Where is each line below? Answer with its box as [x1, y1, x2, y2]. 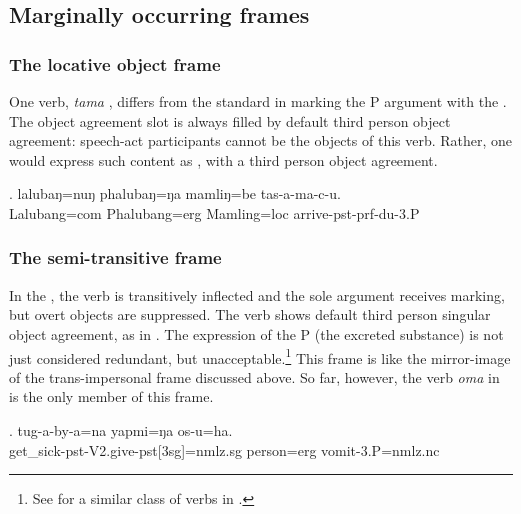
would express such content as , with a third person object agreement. [9, 149, 438, 170]
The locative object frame [9, 51, 221, 76]
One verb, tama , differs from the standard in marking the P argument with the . [9, 91, 507, 111]
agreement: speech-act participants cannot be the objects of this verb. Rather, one [9, 130, 513, 151]
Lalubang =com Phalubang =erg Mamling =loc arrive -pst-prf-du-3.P [9, 202, 420, 223]
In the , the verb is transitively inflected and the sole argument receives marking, [9, 284, 505, 305]
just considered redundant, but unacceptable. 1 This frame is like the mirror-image [9, 344, 511, 368]
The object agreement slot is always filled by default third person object [9, 110, 451, 131]
